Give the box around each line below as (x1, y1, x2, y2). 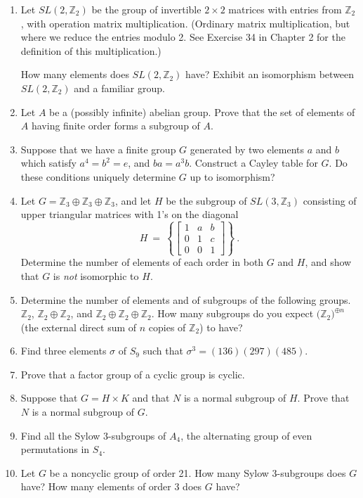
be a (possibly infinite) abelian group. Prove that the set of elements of (49, 104, 355, 119)
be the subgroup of (166, 193, 247, 207)
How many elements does (20, 67, 129, 82)
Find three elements (20, 343, 107, 358)
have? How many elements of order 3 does (20, 479, 202, 494)
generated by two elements (190, 141, 305, 156)
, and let (114, 193, 152, 207)
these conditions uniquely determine (20, 169, 176, 184)
